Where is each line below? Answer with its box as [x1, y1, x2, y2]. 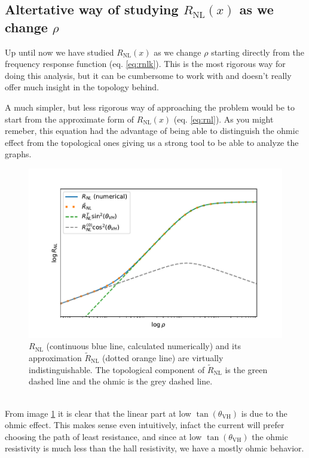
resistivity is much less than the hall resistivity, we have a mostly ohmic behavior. [5, 442, 304, 454]
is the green [225, 363, 268, 375]
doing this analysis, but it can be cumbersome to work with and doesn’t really [5, 69, 292, 81]
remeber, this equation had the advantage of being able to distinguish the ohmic [5, 124, 299, 137]
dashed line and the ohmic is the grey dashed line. [29, 375, 213, 387]
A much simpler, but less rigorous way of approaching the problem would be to [5, 100, 295, 113]
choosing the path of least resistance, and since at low [5, 430, 202, 442]
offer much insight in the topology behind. [5, 81, 159, 93]
